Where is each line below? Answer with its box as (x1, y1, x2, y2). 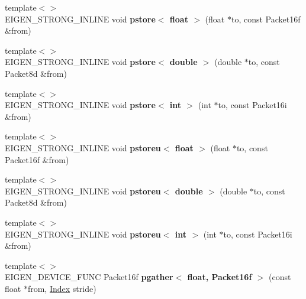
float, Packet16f (187, 271, 252, 283)
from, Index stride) (27, 282, 96, 294)
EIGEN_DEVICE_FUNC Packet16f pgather (5, 271, 173, 283)
